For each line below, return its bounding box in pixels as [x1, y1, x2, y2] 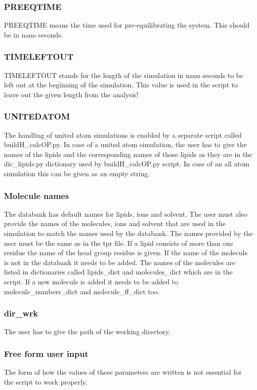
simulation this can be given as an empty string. [4, 168, 150, 178]
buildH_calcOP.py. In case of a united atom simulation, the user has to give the [4, 139, 247, 150]
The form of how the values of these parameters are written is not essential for [4, 367, 242, 377]
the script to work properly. [4, 376, 87, 387]
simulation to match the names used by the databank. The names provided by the [4, 228, 253, 238]
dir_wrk [4, 307, 38, 319]
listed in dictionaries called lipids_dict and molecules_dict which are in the [4, 267, 233, 277]
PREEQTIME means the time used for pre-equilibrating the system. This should [4, 20, 250, 30]
